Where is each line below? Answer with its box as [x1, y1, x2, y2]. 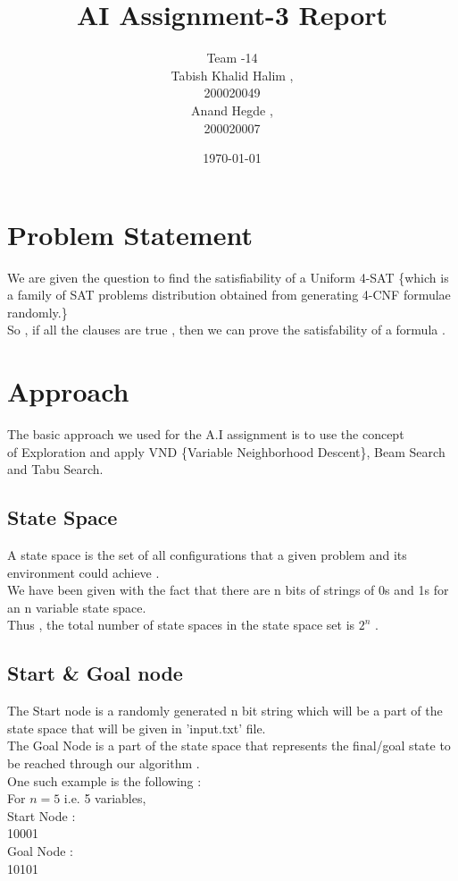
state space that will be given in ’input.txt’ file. [7, 718, 266, 737]
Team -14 [206, 48, 258, 67]
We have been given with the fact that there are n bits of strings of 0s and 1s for [7, 580, 449, 599]
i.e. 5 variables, [63, 789, 146, 808]
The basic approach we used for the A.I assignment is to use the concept [7, 425, 404, 444]
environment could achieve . [7, 563, 160, 581]
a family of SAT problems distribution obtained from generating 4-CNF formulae [7, 285, 451, 304]
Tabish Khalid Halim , [171, 65, 294, 84]
